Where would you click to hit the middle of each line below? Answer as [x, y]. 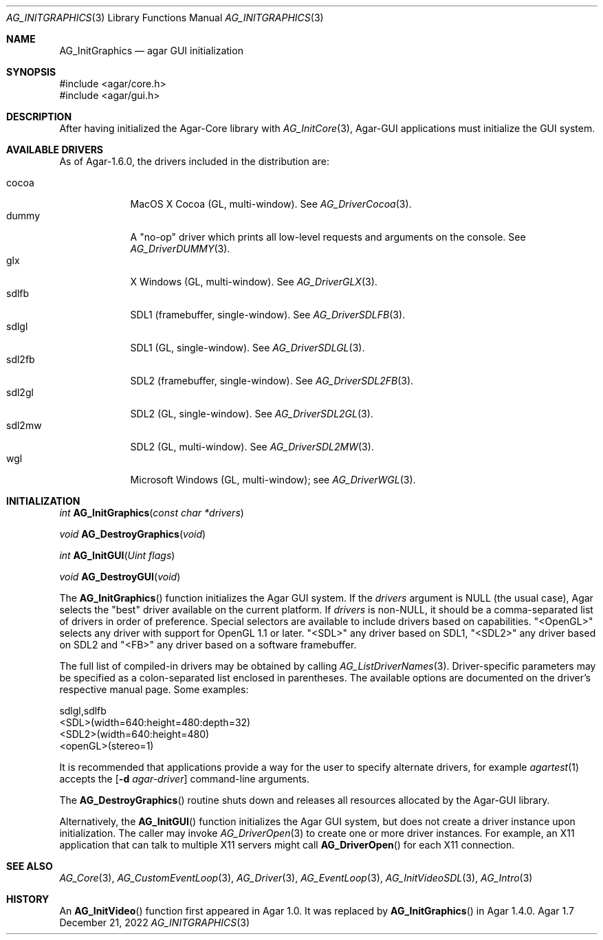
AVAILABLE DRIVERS [55, 150]
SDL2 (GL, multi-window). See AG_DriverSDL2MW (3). [252, 447]
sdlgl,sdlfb [83, 711]
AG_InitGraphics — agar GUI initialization [151, 51]
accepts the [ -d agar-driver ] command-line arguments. [185, 779]
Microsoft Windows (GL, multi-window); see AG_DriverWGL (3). [273, 480]
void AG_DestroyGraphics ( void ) [133, 534]
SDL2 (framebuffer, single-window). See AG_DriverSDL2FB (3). [272, 381]
